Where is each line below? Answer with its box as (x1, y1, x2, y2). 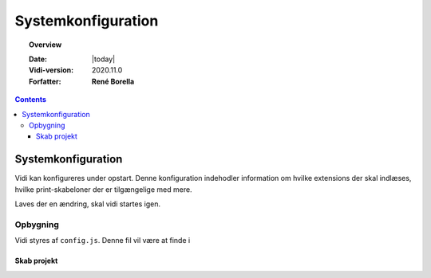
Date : (29, 54, 48, 64)
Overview (29, 40, 62, 49)
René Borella (92, 76, 135, 86)
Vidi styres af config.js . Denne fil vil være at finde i (14, 236, 191, 245)
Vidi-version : (29, 65, 74, 75)
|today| (92, 54, 116, 64)
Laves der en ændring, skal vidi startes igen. (14, 199, 161, 209)
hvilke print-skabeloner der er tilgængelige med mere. (14, 184, 192, 194)
